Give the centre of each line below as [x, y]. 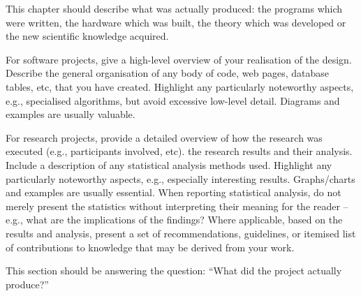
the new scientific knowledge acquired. [87, 36]
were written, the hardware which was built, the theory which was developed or [176, 22]
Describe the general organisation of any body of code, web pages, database [168, 73]
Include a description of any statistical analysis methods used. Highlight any [169, 164]
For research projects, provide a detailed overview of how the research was [164, 137]
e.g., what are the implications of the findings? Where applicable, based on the [174, 220]
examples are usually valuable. [71, 114]
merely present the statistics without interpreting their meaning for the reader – [177, 206]
